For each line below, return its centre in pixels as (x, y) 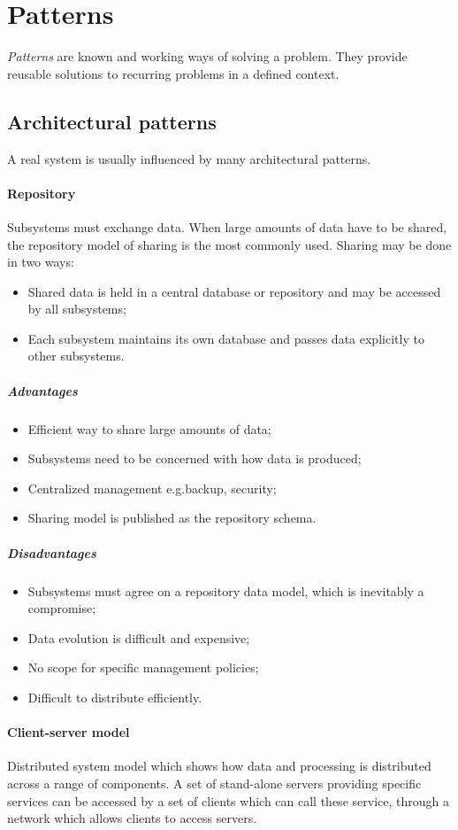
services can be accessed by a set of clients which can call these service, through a (228, 800)
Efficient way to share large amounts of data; (149, 428)
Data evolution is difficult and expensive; (139, 637)
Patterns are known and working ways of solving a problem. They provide (207, 56)
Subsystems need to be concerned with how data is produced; (195, 458)
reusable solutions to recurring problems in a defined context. (173, 73)
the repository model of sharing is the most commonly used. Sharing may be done (229, 244)
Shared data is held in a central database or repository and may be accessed (234, 291)
